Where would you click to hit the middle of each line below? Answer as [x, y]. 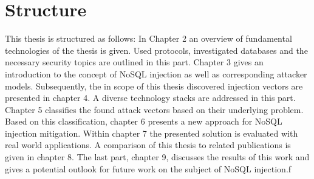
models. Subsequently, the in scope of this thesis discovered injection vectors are [154, 86]
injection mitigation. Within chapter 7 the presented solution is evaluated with [152, 133]
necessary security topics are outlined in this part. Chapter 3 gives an [134, 62]
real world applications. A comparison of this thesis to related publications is [148, 145]
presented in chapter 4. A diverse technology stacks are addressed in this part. [150, 98]
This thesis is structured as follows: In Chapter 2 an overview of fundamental [148, 38]
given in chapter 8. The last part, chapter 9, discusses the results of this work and [157, 157]
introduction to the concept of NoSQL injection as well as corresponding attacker [156, 73]
